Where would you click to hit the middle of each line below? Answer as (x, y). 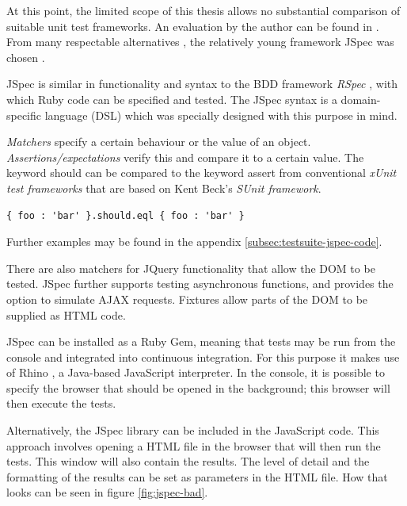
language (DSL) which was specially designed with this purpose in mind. (221, 115)
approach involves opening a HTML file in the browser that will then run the (194, 445)
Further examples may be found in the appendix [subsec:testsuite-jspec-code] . (194, 241)
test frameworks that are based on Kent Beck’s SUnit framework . (164, 188)
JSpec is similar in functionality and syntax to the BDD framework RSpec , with (202, 84)
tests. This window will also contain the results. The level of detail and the (188, 461)
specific (24, 115)
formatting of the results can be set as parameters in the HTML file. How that (197, 476)
